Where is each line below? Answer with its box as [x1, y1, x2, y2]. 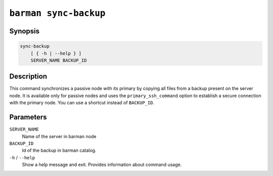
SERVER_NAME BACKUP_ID [30, 57, 87, 63]
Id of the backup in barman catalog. [22, 147, 97, 154]
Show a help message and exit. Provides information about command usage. [22, 162, 182, 168]
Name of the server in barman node [22, 133, 97, 139]
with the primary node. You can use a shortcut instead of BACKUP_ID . [9, 100, 154, 106]
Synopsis [9, 27, 40, 35]
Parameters [9, 113, 47, 121]
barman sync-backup [9, 8, 106, 19]
